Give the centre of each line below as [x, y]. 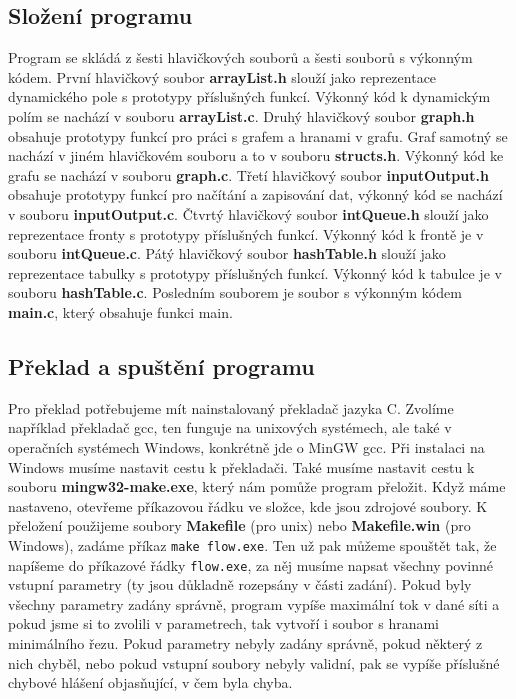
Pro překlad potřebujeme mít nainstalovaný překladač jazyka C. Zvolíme [231, 407]
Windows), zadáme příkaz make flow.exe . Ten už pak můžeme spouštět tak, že [252, 544]
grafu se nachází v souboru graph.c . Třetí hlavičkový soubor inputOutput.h [248, 174]
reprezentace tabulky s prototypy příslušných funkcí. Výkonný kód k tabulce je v [255, 272]
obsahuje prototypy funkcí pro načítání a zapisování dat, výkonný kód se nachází [255, 194]
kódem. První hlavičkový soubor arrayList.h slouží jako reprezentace [222, 76]
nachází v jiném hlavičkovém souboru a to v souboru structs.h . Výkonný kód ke [256, 155]
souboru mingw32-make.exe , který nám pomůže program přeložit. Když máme [257, 486]
